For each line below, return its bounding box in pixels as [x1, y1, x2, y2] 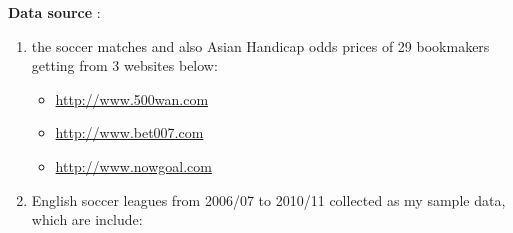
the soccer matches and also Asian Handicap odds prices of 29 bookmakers [31, 35, 490, 56]
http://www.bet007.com [55, 122, 204, 143]
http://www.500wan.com [55, 88, 209, 109]
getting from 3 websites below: [31, 55, 218, 76]
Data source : [8, 2, 101, 22]
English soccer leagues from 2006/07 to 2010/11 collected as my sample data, [31, 189, 506, 210]
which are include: [31, 209, 143, 230]
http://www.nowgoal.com [55, 155, 212, 176]
